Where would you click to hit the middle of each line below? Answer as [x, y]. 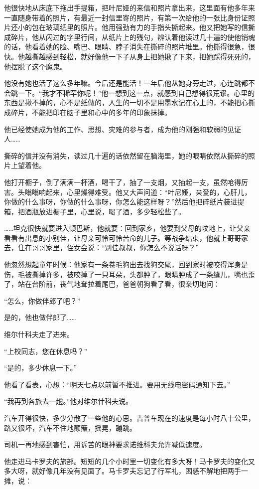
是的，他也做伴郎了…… [40, 317]
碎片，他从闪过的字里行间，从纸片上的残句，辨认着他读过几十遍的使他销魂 [133, 37]
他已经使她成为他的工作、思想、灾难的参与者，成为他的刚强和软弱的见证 [123, 129]
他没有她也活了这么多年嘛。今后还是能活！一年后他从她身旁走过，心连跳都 [126, 83]
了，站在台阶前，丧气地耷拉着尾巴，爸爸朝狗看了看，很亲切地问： [112, 284]
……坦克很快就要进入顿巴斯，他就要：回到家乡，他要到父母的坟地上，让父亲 [127, 228]
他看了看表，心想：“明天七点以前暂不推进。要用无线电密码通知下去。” [117, 384]
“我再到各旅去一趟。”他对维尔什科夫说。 [68, 401]
